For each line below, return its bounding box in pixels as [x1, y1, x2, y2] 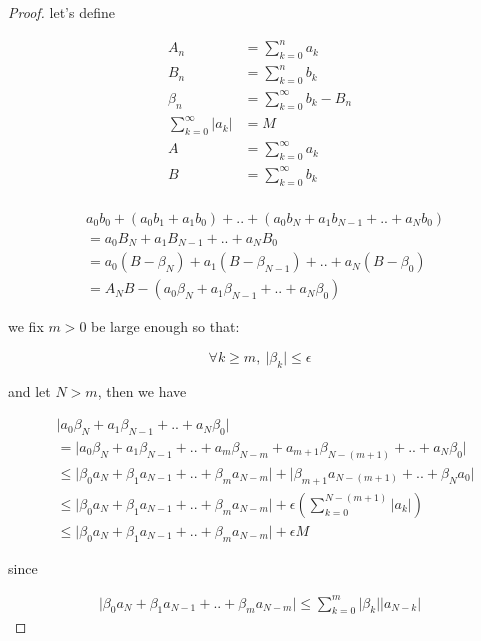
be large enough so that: [91, 316, 240, 337]
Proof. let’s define [8, 2, 115, 22]
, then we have [97, 380, 187, 401]
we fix [8, 316, 44, 337]
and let [8, 380, 51, 401]
